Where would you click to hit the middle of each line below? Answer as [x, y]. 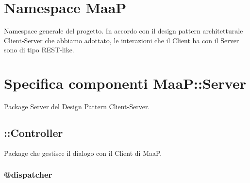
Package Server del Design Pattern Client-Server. [77, 107]
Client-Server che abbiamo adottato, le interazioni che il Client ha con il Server [122, 40]
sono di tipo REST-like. [39, 50]
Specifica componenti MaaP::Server [125, 83]
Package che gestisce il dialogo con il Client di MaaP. [83, 153]
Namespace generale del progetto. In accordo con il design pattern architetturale [124, 31]
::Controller [33, 133]
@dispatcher [28, 175]
